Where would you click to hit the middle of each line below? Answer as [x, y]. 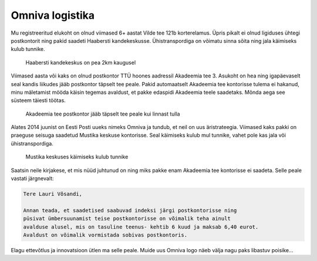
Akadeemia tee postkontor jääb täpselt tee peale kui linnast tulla [103, 114]
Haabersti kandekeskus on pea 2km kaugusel [81, 62]
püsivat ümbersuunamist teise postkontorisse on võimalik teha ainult [127, 219]
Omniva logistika [53, 15]
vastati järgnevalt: [32, 178]
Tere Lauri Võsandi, [53, 194]
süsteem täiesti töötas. [38, 100]
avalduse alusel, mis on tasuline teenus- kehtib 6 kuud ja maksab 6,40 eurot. [141, 227]
